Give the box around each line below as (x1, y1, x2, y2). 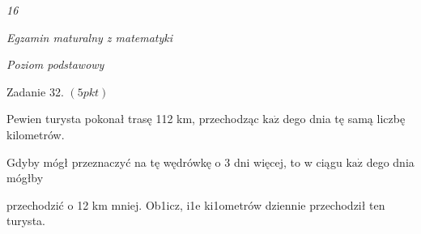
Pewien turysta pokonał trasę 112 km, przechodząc (6, 110, 259, 127)
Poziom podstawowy (6, 56, 104, 73)
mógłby (6, 169, 44, 186)
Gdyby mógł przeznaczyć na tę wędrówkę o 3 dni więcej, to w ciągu (6, 153, 342, 170)
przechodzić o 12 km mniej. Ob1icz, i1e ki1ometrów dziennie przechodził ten (6, 196, 385, 213)
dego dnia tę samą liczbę (283, 110, 406, 127)
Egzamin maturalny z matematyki (6, 28, 173, 45)
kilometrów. (6, 126, 65, 143)
